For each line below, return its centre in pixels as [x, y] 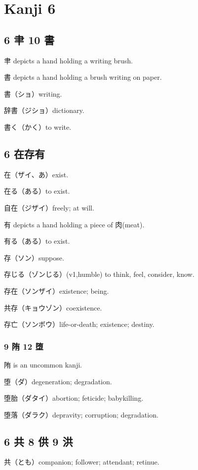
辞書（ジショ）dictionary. [44, 110]
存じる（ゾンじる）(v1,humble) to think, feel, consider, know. [99, 274]
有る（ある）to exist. [37, 241]
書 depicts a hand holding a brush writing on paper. [83, 77]
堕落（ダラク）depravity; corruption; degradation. [81, 414]
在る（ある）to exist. [37, 191]
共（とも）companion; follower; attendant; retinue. [82, 462]
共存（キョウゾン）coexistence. [53, 307]
